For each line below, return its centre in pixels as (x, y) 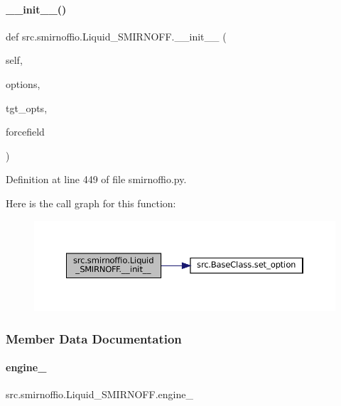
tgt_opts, (27, 108)
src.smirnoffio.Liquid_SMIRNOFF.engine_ (99, 394)
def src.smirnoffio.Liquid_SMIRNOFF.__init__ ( (116, 36)
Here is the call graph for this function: (91, 203)
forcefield (25, 132)
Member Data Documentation (94, 338)
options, (23, 83)
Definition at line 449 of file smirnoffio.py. (96, 179)
